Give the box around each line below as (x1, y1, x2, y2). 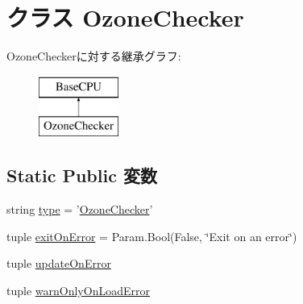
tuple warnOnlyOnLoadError (6, 281, 150, 298)
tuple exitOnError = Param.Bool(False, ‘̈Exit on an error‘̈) (6, 227, 297, 244)
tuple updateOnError (6, 255, 111, 272)
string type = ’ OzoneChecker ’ (6, 201, 153, 218)
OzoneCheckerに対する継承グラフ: (6, 48, 181, 65)
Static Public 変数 (6, 163, 157, 188)
